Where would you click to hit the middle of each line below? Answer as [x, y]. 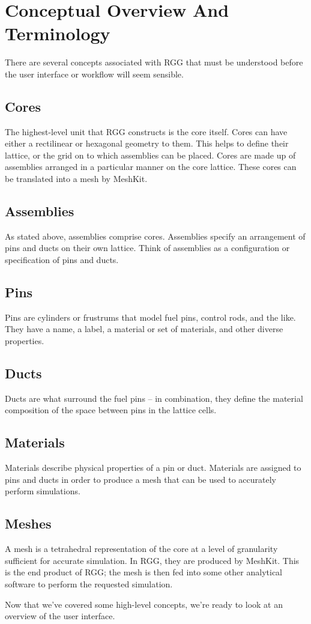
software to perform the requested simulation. [89, 584]
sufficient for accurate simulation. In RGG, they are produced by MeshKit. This [152, 560]
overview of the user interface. [60, 616]
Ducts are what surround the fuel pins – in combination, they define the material [154, 398]
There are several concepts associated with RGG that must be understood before [154, 62]
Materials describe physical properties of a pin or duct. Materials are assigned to [153, 468]
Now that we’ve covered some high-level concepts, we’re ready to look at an [144, 604]
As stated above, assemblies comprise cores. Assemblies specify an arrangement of [155, 236]
